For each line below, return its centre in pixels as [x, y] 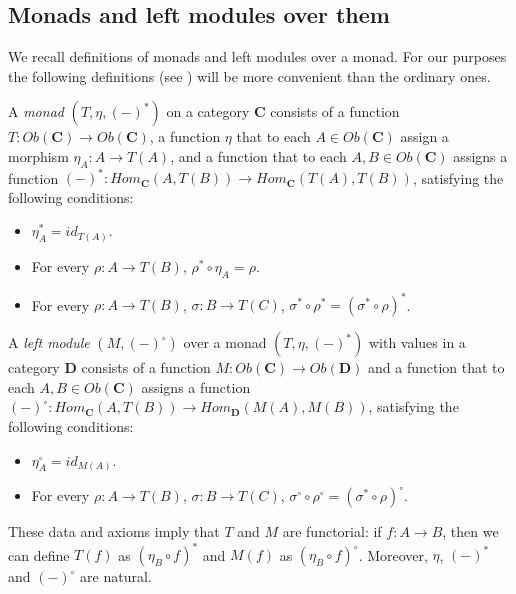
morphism [38, 155]
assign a [424, 136]
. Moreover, [393, 554]
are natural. [116, 576]
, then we [470, 531]
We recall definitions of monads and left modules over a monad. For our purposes [257, 56]
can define [39, 554]
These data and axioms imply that [114, 531]
